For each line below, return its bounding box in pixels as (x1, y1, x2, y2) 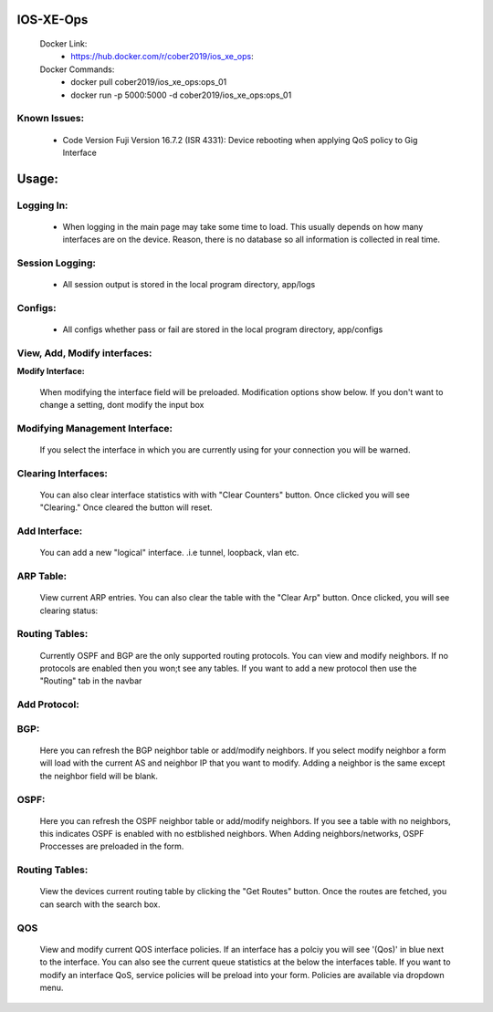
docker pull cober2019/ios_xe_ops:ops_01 (70, 77, 227, 88)
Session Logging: (16, 256, 96, 269)
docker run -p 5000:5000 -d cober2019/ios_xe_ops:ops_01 (70, 89, 292, 100)
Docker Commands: (39, 64, 115, 75)
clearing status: (39, 605, 99, 616)
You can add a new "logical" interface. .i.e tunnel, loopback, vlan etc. (39, 548, 299, 558)
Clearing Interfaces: (16, 466, 109, 479)
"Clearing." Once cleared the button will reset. (39, 502, 213, 513)
